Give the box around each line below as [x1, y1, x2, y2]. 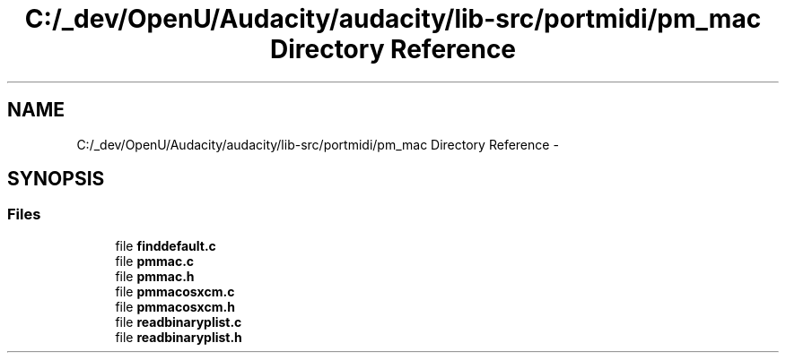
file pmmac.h [115, 268, 195, 284]
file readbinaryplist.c [115, 313, 242, 330]
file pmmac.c [115, 253, 195, 269]
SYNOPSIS [7, 167, 105, 191]
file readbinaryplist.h [115, 329, 242, 345]
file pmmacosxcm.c [115, 283, 235, 299]
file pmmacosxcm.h [115, 298, 235, 314]
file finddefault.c [115, 237, 216, 253]
